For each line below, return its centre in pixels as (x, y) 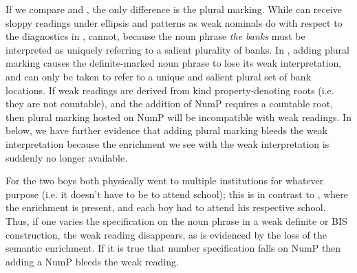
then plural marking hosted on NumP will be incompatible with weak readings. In (178, 117)
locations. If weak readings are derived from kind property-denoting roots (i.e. (170, 90)
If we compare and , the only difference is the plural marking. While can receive (174, 9)
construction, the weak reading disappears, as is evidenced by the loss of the (166, 234)
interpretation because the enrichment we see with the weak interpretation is (167, 143)
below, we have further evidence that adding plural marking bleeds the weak (167, 130)
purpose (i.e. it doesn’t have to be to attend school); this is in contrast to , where (177, 194)
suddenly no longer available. (67, 157)
